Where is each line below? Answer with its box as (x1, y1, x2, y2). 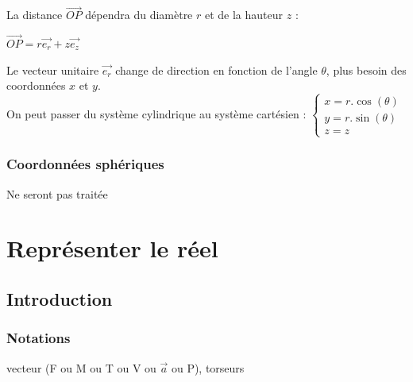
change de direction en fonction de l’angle (115, 61, 318, 78)
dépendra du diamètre (85, 6, 193, 23)
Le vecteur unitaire (6, 61, 99, 78)
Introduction (6, 286, 113, 311)
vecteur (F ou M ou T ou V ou (6, 359, 156, 376)
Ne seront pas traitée (6, 185, 108, 202)
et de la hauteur (204, 6, 284, 23)
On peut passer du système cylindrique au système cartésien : (6, 105, 307, 122)
